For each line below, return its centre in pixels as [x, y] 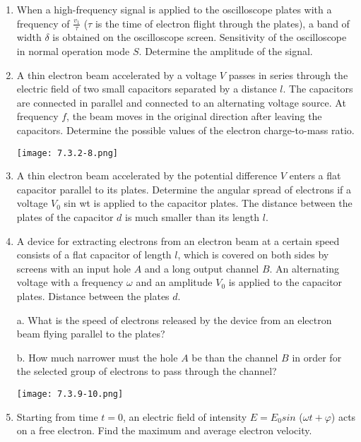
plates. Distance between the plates [93, 295]
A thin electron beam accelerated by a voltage [117, 74]
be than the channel [235, 357]
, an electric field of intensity [185, 416]
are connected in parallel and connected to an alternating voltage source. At [181, 102]
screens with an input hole [73, 268]
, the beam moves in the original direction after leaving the [194, 116]
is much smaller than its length [193, 217]
